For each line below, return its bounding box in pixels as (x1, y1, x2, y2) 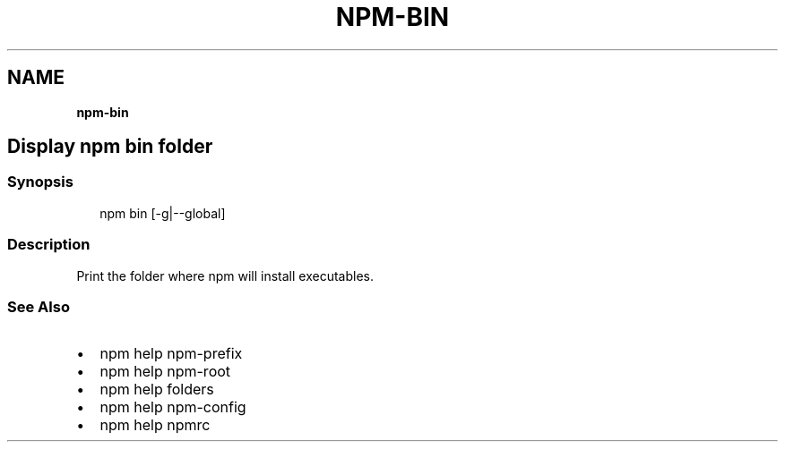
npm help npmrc (99, 416, 211, 435)
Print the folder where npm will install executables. (76, 267, 374, 284)
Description (7, 235, 91, 254)
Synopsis (7, 173, 73, 191)
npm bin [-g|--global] (99, 205, 226, 221)
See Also (7, 297, 70, 316)
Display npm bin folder (7, 135, 213, 158)
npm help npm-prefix (99, 344, 243, 363)
